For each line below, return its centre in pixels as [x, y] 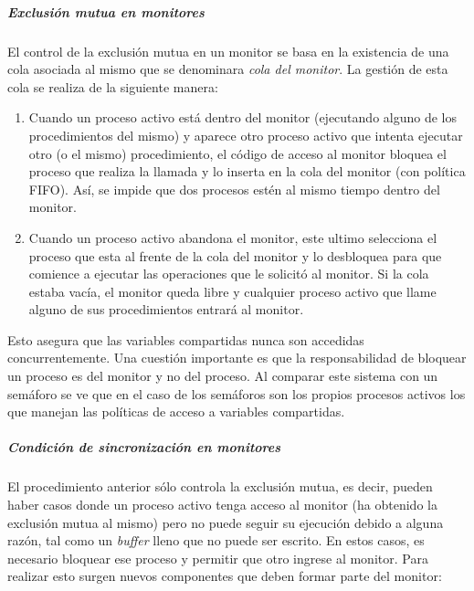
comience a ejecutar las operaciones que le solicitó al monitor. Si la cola [229, 274]
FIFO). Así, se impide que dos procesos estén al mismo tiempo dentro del [234, 189]
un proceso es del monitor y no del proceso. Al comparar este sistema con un [223, 376]
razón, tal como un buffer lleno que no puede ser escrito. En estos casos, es [216, 540]
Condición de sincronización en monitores [144, 447]
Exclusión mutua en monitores [106, 11]
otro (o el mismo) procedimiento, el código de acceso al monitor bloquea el [237, 153]
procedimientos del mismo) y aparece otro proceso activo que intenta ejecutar [246, 135]
